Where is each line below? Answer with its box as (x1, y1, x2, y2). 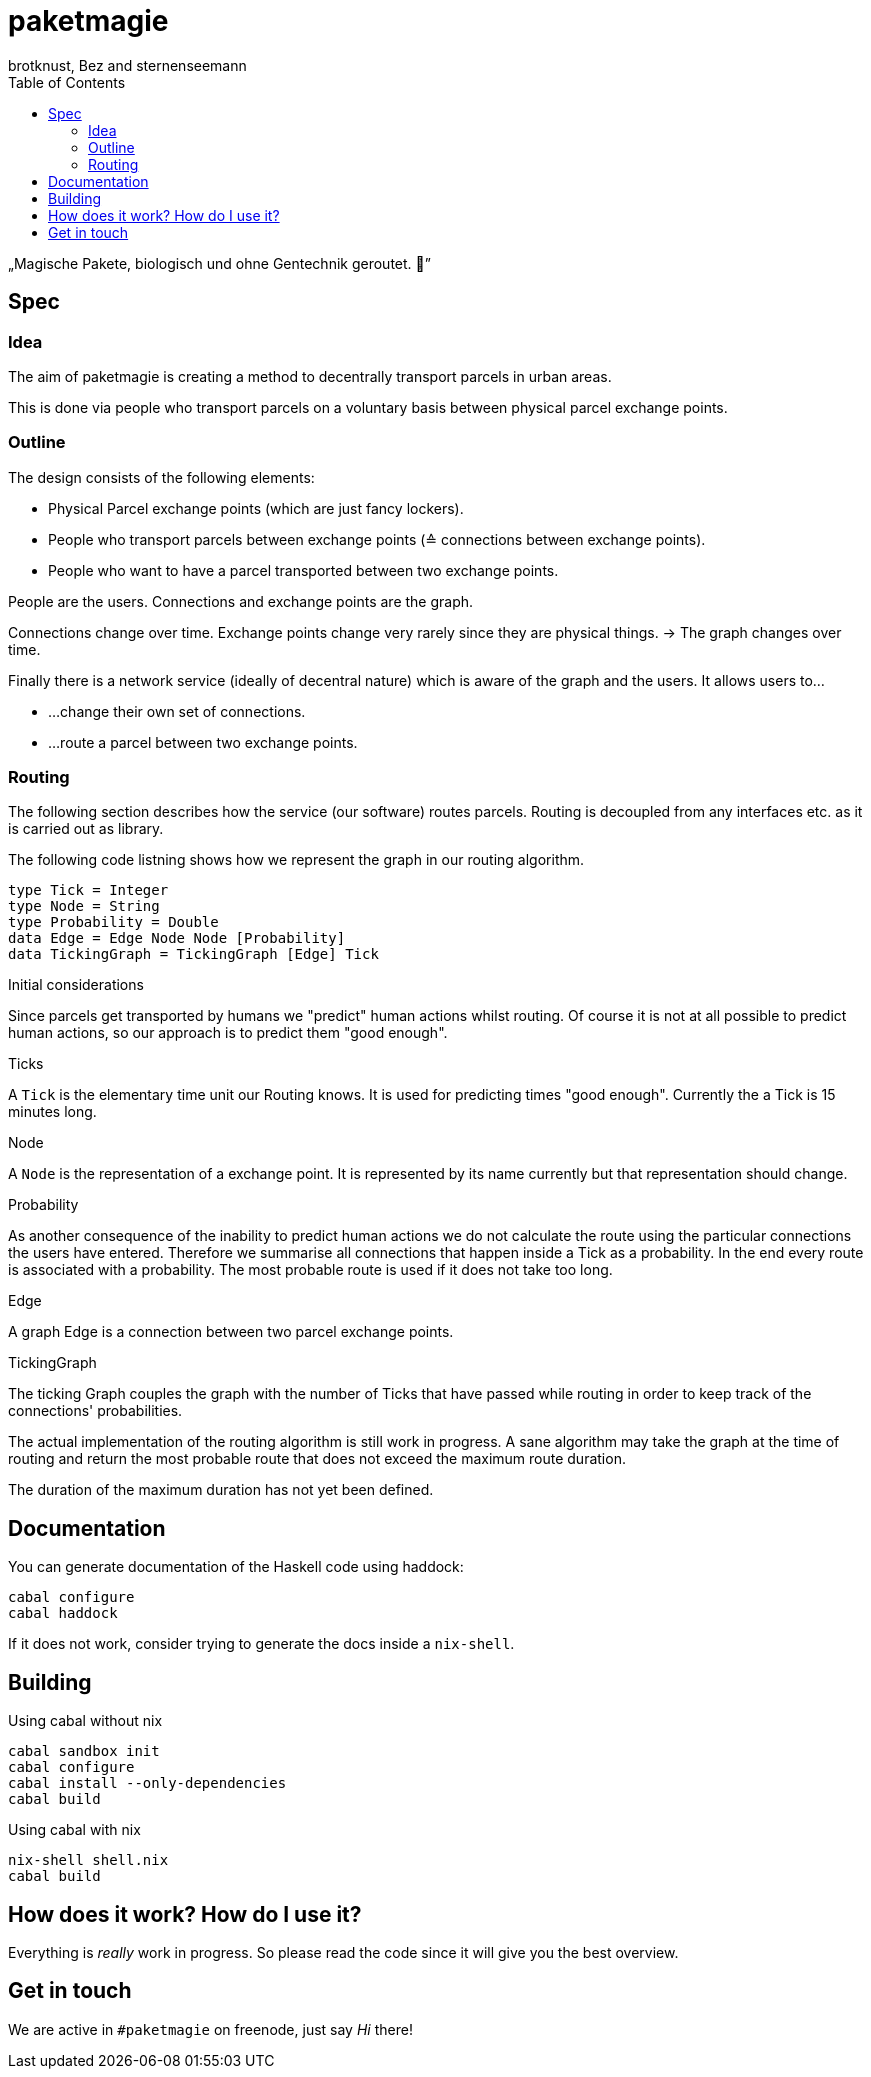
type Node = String (8, 898, 160, 915)
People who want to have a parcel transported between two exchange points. (48, 561, 559, 579)
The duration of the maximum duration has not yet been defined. (8, 1481, 434, 1499)
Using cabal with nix (8, 1821, 141, 1839)
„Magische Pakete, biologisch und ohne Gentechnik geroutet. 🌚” (8, 254, 431, 272)
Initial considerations (8, 976, 144, 994)
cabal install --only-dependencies (8, 1775, 287, 1792)
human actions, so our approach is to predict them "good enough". (8, 1024, 448, 1042)
